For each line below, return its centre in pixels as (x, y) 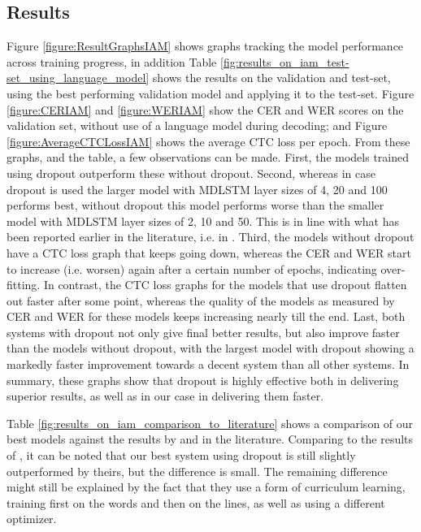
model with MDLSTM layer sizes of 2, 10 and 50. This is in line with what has (203, 221)
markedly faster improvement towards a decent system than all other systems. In (208, 364)
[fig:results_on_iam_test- (285, 61)
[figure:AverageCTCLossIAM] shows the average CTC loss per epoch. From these (208, 141)
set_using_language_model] (78, 78)
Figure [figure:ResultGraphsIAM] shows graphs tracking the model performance (205, 46)
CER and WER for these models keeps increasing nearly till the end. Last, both (206, 316)
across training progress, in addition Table (112, 61)
